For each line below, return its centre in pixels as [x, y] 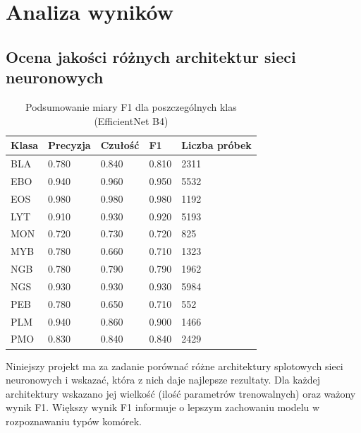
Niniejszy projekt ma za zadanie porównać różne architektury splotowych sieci [175, 366]
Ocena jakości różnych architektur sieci [151, 56]
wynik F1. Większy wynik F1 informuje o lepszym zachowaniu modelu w [163, 407]
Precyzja [69, 145]
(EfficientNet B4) [131, 120]
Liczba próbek [216, 145]
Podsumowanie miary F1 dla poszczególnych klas [131, 106]
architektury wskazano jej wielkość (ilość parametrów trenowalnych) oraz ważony [181, 393]
